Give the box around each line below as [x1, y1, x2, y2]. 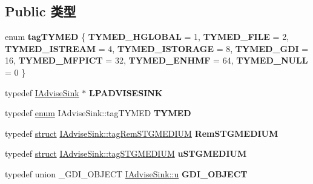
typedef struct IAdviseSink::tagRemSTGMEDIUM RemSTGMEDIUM [5, 126, 278, 139]
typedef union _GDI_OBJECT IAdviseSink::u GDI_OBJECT [5, 167, 248, 180]
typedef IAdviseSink [5, 86, 79, 99]
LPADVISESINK [88, 86, 163, 99]
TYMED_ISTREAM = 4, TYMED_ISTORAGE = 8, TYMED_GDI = [5, 42, 309, 54]
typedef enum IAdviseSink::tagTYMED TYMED [5, 107, 191, 119]
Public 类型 [5, 2, 76, 21]
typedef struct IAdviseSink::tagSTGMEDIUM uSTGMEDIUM [5, 147, 247, 160]
